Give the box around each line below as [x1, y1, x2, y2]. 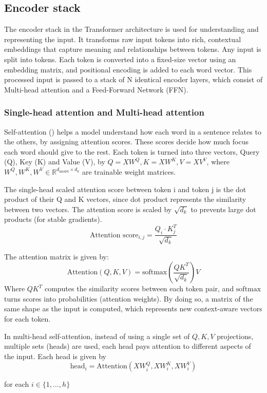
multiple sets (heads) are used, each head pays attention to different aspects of [4, 341, 251, 351]
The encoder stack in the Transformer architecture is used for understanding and [4, 24, 259, 34]
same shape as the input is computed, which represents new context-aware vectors [4, 303, 262, 314]
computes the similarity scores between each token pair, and [44, 283, 234, 294]
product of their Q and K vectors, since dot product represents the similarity [4, 194, 246, 204]
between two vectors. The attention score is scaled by [4, 203, 172, 214]
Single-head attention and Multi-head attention [4, 106, 204, 119]
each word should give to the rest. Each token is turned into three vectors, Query [4, 146, 260, 157]
